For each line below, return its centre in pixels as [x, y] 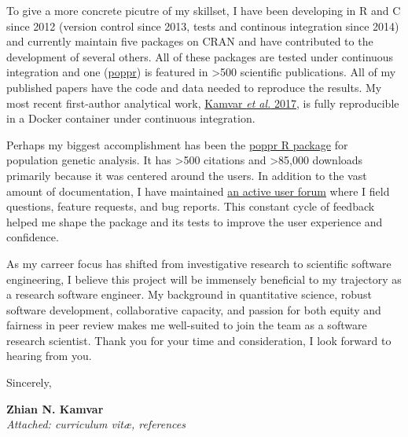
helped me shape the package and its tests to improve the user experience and [195, 221]
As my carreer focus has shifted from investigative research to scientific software [199, 263]
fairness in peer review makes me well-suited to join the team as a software [187, 325]
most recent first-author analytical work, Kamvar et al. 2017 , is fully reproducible [203, 103]
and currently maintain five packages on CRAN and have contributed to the [190, 41]
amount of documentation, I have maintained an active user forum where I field [198, 191]
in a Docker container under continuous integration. [131, 118]
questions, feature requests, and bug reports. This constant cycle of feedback [191, 206]
